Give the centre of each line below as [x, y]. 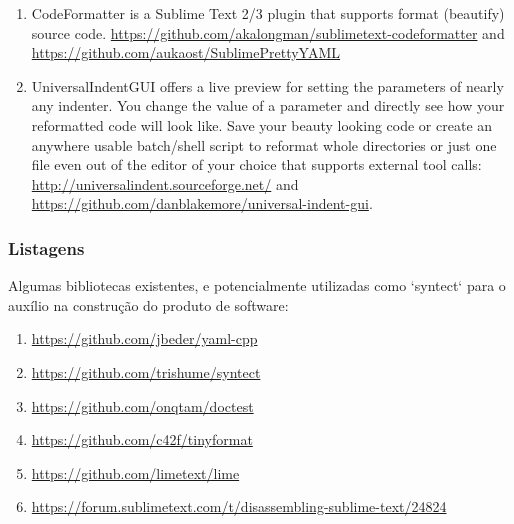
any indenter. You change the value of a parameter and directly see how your [268, 105]
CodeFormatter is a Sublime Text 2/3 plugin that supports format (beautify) [268, 13]
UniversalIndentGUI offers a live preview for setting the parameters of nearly [267, 85]
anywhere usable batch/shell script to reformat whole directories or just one [264, 144]
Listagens [46, 247]
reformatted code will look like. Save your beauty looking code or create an [262, 124]
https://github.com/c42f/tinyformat [142, 439]
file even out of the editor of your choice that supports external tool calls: [256, 164]
